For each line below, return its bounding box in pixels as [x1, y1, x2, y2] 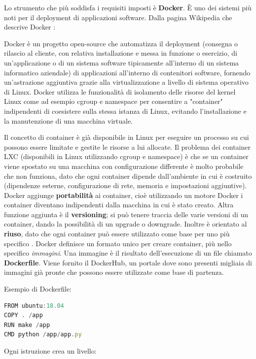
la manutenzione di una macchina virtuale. [4, 115, 133, 126]
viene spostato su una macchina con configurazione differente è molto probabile [4, 161, 244, 171]
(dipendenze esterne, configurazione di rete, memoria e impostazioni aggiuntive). [4, 180, 247, 191]
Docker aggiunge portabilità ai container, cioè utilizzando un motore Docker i [4, 190, 243, 200]
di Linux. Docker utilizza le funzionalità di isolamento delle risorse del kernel [4, 86, 236, 97]
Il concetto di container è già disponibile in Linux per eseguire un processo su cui [4, 132, 249, 142]
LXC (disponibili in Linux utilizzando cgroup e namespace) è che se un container [4, 151, 249, 162]
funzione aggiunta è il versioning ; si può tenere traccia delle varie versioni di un [4, 209, 249, 219]
